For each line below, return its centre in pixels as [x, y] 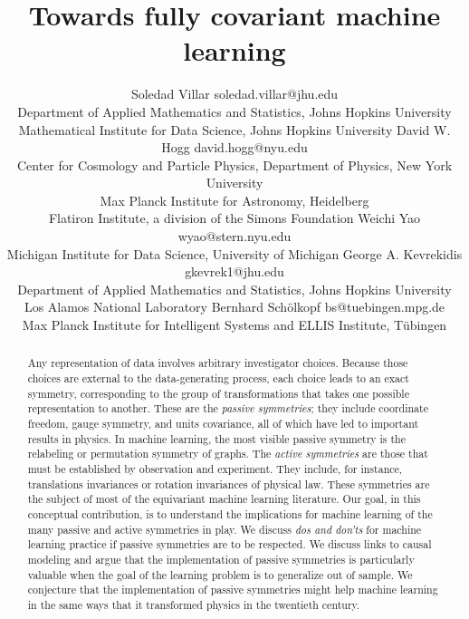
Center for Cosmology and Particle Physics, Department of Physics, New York [234, 164]
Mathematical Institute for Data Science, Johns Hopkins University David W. [234, 129]
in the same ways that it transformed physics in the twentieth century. [194, 604]
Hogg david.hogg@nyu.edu [234, 147]
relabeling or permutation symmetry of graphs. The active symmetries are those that [228, 454]
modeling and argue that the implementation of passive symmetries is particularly [221, 559]
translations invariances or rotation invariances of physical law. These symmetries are [229, 484]
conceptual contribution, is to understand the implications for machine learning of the [230, 513]
